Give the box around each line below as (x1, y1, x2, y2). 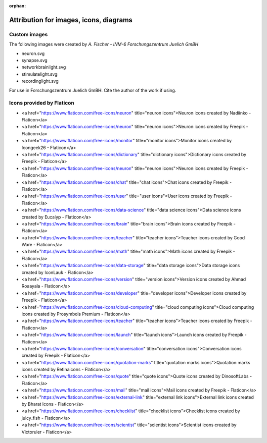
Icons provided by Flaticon (9, 100, 74, 107)
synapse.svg (21, 57, 48, 63)
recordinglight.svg (21, 78, 59, 84)
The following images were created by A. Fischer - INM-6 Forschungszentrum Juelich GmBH (9, 41, 199, 47)
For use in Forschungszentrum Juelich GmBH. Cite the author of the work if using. (9, 87, 177, 93)
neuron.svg (21, 50, 45, 56)
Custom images (9, 31, 48, 38)
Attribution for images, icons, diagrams (9, 15, 133, 24)
